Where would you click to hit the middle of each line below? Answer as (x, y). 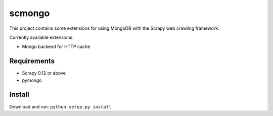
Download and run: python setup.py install (60, 106)
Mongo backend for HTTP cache (56, 47)
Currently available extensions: (41, 37)
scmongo (30, 13)
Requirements (32, 61)
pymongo (32, 80)
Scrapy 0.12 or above (44, 73)
